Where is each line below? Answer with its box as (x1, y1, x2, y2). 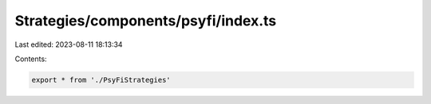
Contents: (14, 54, 47, 64)
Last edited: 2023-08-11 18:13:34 (14, 40, 123, 49)
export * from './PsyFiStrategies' (31, 75, 171, 84)
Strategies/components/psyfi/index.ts (14, 12, 277, 29)
